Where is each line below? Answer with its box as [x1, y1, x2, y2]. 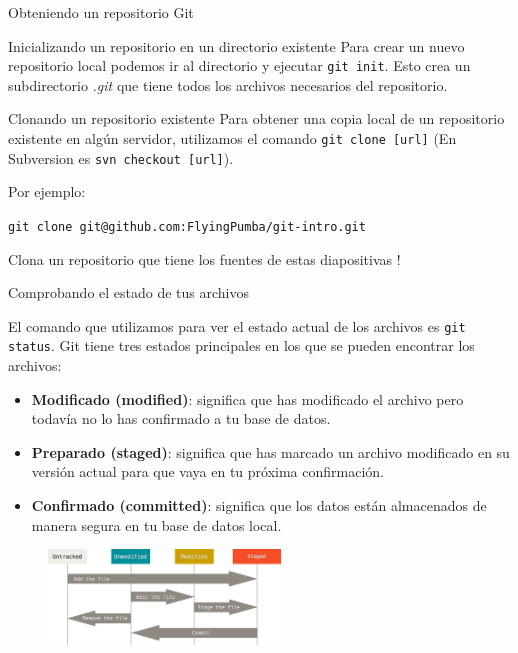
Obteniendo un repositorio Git [8, 2, 194, 22]
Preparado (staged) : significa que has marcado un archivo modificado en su [31, 441, 510, 462]
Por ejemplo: [8, 181, 86, 202]
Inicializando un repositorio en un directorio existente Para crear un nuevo [8, 35, 465, 56]
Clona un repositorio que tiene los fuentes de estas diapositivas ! [8, 248, 401, 269]
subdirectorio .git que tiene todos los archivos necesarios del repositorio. [8, 74, 448, 95]
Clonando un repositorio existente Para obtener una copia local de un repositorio [8, 108, 505, 129]
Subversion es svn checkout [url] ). [8, 147, 234, 168]
